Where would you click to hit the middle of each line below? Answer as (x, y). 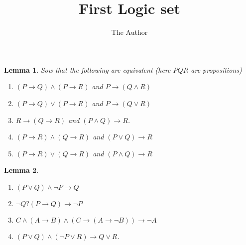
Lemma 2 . (21, 170)
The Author (129, 32)
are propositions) (216, 69)
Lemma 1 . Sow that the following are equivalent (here (87, 69)
